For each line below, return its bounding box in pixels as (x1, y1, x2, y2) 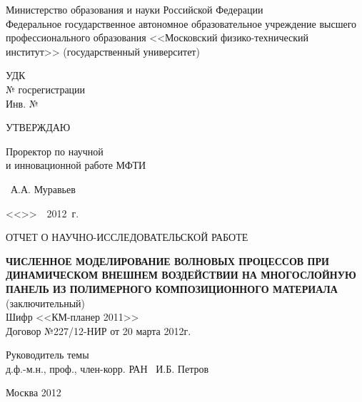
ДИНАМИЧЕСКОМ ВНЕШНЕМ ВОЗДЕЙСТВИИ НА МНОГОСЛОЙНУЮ (6, 267, 356, 282)
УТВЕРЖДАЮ (6, 120, 71, 135)
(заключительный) (6, 295, 85, 310)
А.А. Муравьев (10, 181, 76, 196)
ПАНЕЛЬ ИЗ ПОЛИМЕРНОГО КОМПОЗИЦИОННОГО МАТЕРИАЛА (6, 281, 338, 296)
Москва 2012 (6, 385, 61, 400)
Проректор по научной (6, 143, 104, 158)
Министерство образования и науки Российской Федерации (6, 2, 263, 16)
